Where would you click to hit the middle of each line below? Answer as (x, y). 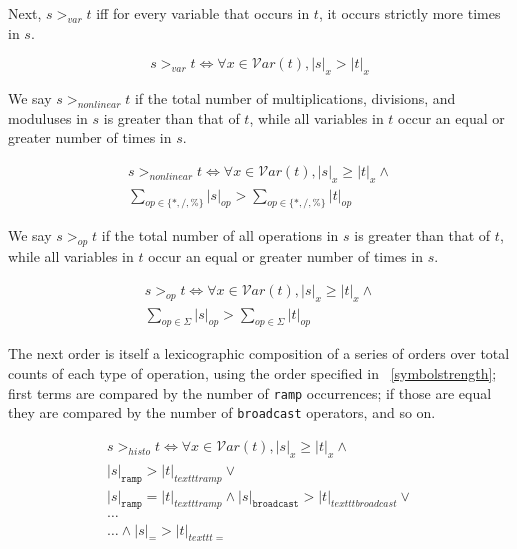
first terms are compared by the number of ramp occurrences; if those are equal (250, 392)
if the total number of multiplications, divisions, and (295, 97)
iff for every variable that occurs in (203, 13)
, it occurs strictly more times (409, 13)
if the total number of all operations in (220, 235)
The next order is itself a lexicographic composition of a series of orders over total (259, 353)
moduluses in (48, 117)
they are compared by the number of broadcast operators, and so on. (222, 412)
